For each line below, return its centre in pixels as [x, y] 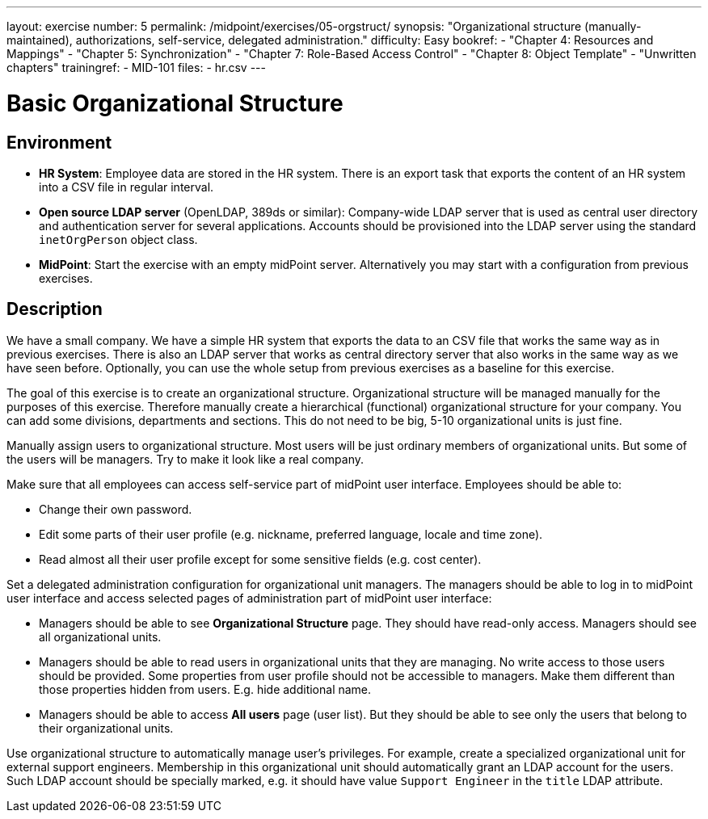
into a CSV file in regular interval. [126, 187]
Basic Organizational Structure [175, 103]
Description [55, 309]
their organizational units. [106, 728]
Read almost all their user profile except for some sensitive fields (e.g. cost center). [260, 559]
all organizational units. [100, 636]
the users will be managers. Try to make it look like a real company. [185, 459]
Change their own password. [116, 509]
